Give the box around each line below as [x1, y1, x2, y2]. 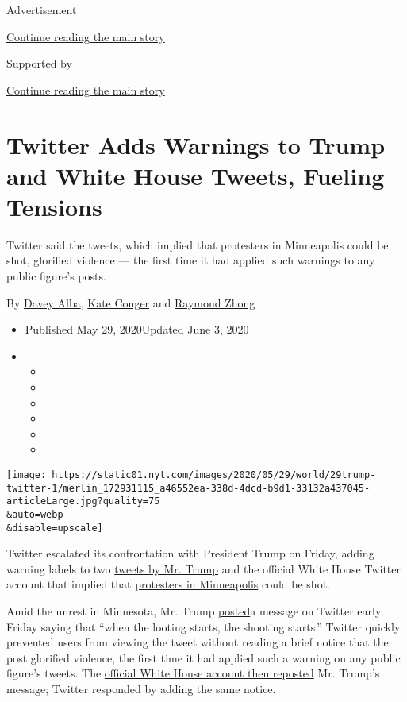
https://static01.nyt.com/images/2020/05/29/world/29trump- [52, 469, 376, 480]
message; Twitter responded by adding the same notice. [6, 681, 276, 697]
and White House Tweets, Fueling [6, 159, 385, 191]
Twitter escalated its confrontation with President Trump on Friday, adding [6, 545, 374, 561]
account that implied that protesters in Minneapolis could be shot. [6, 576, 330, 592]
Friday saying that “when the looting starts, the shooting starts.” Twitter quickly [6, 618, 401, 634]
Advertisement [6, 2, 77, 17]
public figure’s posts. [6, 268, 106, 284]
